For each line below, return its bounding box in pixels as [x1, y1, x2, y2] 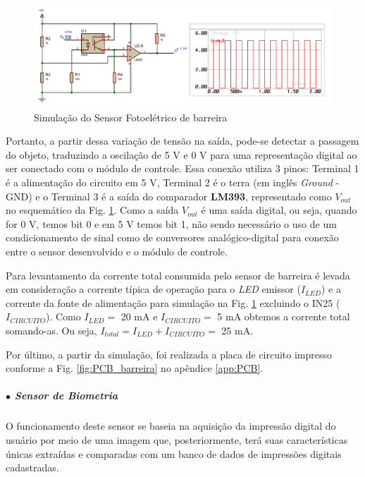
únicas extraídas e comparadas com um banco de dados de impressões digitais [6, 446, 342, 461]
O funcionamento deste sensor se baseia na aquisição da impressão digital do [6, 418, 336, 433]
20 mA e [120, 309, 158, 324]
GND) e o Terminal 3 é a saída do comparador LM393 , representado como [6, 188, 332, 203]
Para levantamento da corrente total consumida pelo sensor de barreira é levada [6, 267, 350, 282]
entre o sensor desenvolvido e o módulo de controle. [6, 244, 228, 259]
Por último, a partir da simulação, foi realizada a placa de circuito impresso [6, 346, 333, 361]
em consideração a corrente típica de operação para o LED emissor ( [6, 282, 301, 296]
